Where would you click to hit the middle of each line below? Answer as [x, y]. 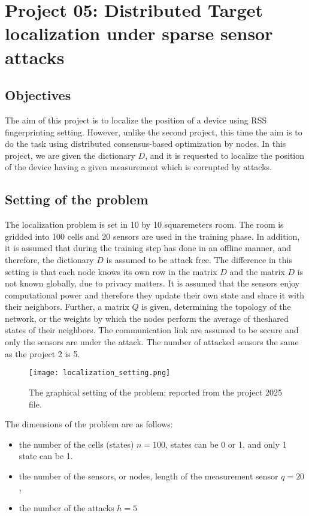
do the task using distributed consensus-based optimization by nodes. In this [146, 144]
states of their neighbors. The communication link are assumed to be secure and [152, 330]
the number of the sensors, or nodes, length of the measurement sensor [149, 476]
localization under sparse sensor [139, 33]
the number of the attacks [66, 508]
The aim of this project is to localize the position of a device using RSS [136, 120]
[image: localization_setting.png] [100, 373]
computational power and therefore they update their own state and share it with [155, 295]
